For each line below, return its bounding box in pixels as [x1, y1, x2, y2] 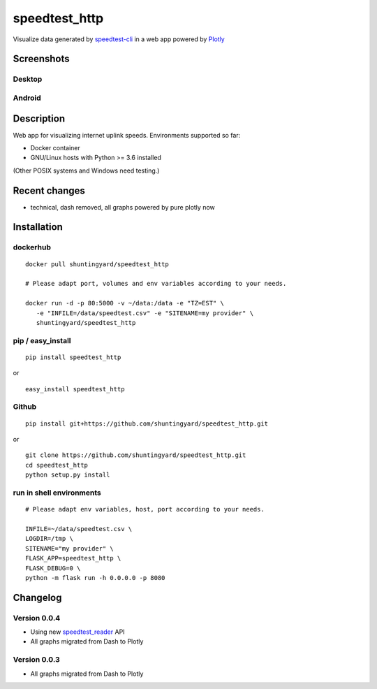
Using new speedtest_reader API [30, 628, 125, 636]
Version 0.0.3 [13, 655, 61, 665]
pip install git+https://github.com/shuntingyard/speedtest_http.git [25, 419, 269, 428]
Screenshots [13, 53, 70, 65]
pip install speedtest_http [25, 353, 121, 361]
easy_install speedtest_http [25, 385, 125, 393]
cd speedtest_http [25, 461, 89, 469]
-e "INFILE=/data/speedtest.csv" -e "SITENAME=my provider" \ [36, 309, 254, 317]
